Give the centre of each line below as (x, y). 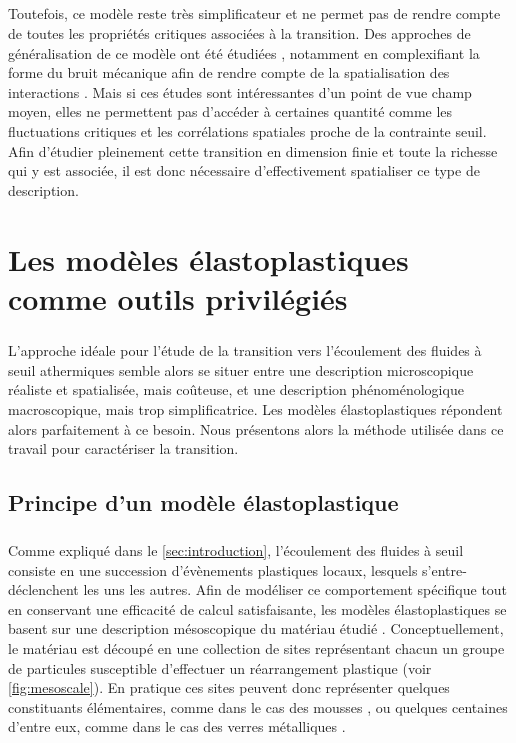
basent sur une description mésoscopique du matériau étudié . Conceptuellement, (256, 628)
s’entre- (444, 569)
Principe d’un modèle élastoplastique (203, 502)
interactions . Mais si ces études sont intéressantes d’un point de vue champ (240, 91)
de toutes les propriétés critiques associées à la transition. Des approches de (239, 32)
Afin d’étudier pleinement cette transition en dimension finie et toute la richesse (253, 150)
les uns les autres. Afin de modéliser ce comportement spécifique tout (295, 589)
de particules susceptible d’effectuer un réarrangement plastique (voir (220, 667)
